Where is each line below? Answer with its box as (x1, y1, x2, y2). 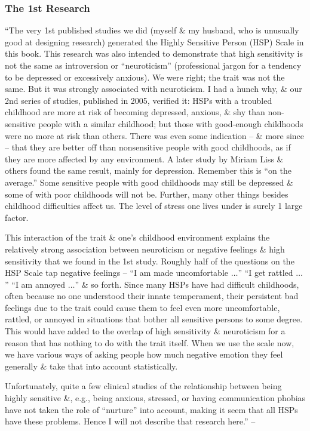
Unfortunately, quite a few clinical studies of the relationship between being (5, 380, 282, 392)
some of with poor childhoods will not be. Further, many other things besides (5, 187, 288, 200)
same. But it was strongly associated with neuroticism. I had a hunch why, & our (5, 82, 302, 95)
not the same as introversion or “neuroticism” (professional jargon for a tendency (5, 59, 302, 71)
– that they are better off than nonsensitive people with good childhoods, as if (5, 141, 291, 153)
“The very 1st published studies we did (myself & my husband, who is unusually (5, 24, 299, 36)
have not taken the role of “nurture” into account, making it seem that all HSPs (5, 403, 298, 415)
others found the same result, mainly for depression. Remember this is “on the (5, 164, 292, 177)
